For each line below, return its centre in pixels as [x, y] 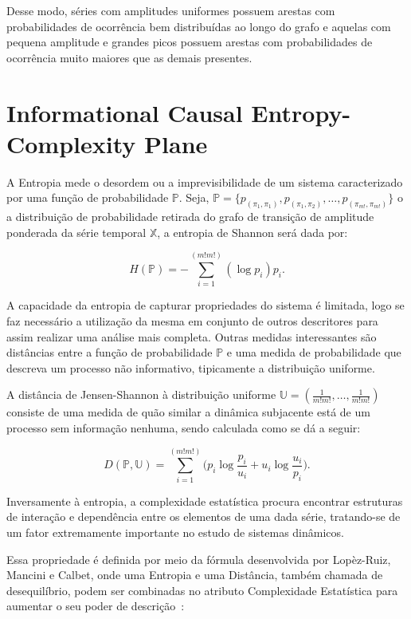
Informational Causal [125, 112]
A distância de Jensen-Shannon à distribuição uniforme [141, 394]
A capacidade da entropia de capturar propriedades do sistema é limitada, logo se [205, 305]
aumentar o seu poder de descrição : [96, 606]
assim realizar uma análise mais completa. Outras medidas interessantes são [192, 336]
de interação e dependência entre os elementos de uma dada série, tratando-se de [204, 516]
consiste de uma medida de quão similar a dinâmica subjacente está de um [188, 412]
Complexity [71, 143]
